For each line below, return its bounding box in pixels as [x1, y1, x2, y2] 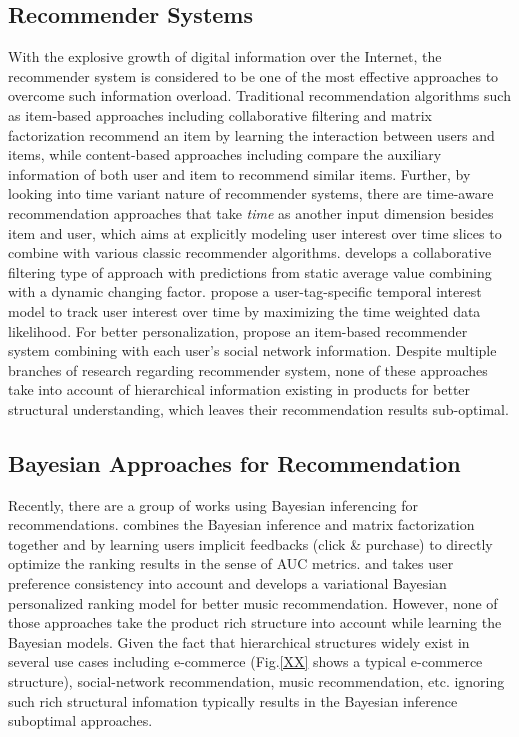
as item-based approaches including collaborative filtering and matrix [8, 104, 432, 125]
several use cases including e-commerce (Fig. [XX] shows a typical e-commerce [8, 651, 483, 672]
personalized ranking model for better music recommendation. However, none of [8, 592, 498, 613]
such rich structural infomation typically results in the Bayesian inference [8, 690, 458, 711]
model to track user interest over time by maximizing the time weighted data [8, 300, 481, 321]
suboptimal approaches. [8, 710, 153, 731]
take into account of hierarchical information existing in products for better [8, 379, 471, 400]
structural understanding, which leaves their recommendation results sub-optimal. [8, 398, 509, 419]
